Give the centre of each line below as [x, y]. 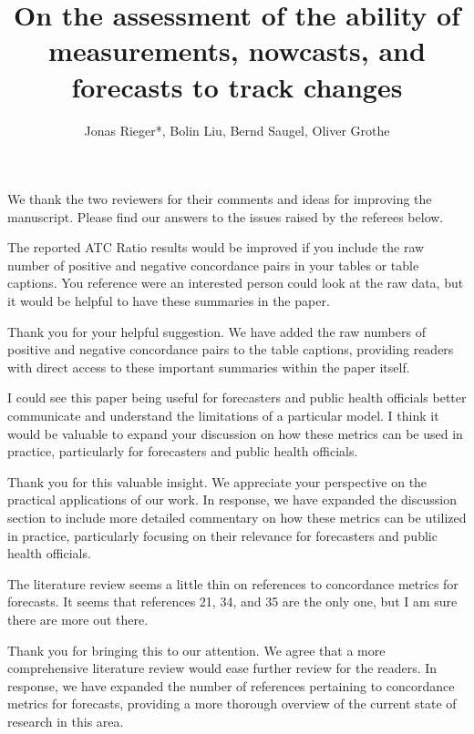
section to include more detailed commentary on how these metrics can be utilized [237, 517]
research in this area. [66, 721]
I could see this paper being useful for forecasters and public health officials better [237, 398]
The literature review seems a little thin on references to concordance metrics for [233, 583]
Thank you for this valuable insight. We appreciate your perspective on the [217, 481]
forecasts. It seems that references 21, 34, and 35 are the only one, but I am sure [232, 601]
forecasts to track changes [237, 86]
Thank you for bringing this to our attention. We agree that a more [196, 650]
